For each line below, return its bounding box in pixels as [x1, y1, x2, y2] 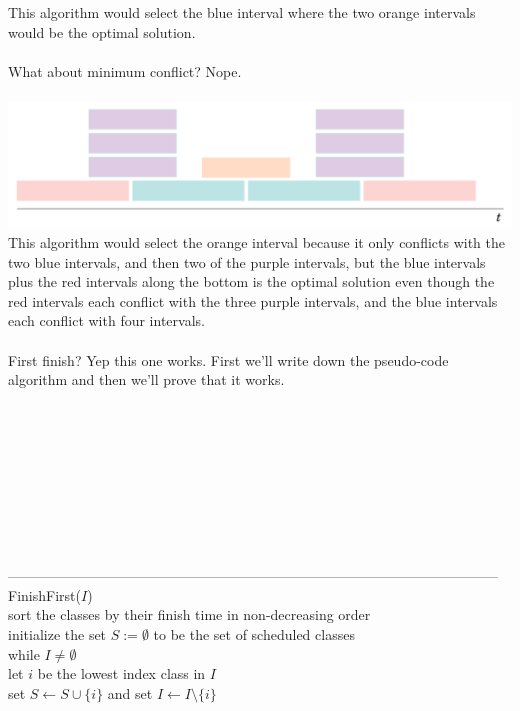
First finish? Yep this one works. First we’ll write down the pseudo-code [8, 349, 449, 370]
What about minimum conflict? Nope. [8, 60, 242, 81]
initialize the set [8, 623, 107, 644]
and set [107, 682, 153, 703]
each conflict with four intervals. [8, 310, 205, 331]
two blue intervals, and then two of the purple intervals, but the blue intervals [8, 251, 486, 272]
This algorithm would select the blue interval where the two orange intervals [8, 2, 476, 22]
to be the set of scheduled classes [153, 623, 355, 644]
